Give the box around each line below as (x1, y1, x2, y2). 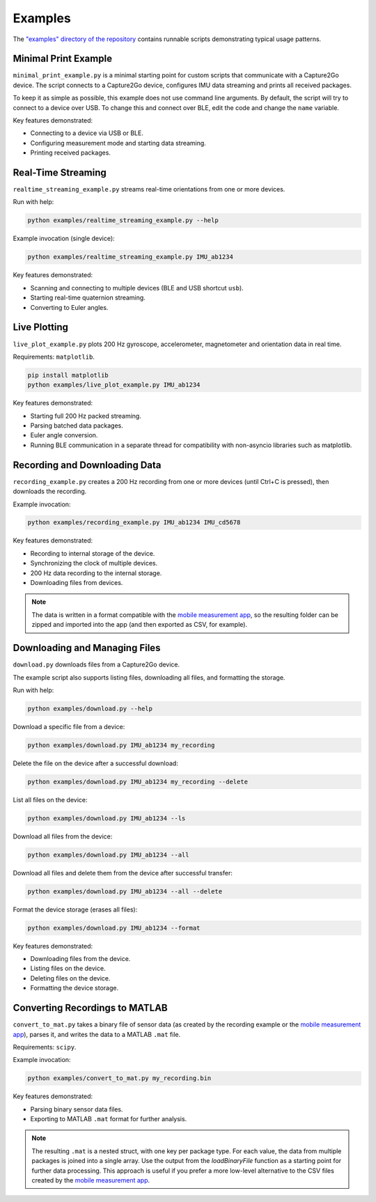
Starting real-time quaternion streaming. (30, 293, 146, 302)
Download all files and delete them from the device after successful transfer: (13, 868, 233, 877)
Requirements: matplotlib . (13, 352, 95, 361)
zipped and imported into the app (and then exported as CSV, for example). (31, 620, 247, 629)
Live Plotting (13, 321, 69, 334)
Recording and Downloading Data (13, 459, 162, 471)
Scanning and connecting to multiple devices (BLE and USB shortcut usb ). (30, 283, 244, 292)
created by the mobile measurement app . (31, 1176, 150, 1185)
